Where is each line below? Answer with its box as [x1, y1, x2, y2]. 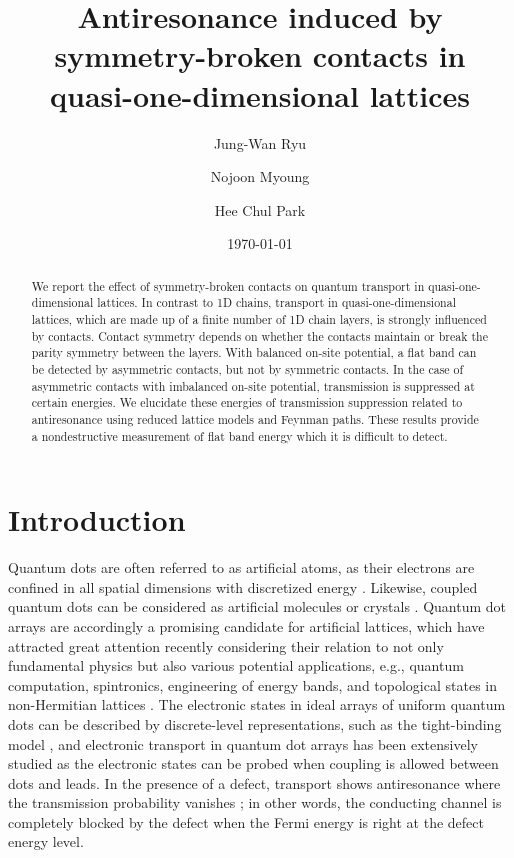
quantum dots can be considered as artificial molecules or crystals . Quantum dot [8, 596, 506, 617]
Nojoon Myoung [210, 166, 310, 187]
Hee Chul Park [214, 199, 306, 220]
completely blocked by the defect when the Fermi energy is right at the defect [8, 811, 484, 832]
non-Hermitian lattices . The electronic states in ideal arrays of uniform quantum [8, 694, 506, 715]
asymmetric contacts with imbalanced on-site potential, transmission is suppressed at [31, 377, 475, 394]
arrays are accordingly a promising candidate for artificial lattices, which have [8, 615, 485, 636]
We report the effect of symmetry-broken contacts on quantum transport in [31, 277, 425, 294]
